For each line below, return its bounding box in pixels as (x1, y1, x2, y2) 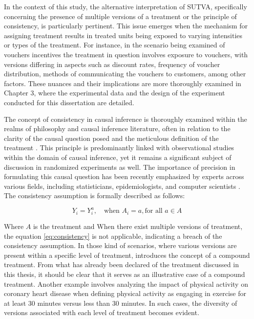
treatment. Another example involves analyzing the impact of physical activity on (4, 278, 248, 289)
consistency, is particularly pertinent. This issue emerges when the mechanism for (4, 21, 248, 31)
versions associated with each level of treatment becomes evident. (4, 307, 199, 318)
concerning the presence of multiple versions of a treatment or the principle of (4, 11, 237, 21)
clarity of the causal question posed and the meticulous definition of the (4, 133, 219, 143)
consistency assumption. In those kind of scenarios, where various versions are (4, 240, 237, 251)
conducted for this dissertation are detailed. (4, 97, 134, 107)
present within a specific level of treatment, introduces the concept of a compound (4, 250, 250, 260)
